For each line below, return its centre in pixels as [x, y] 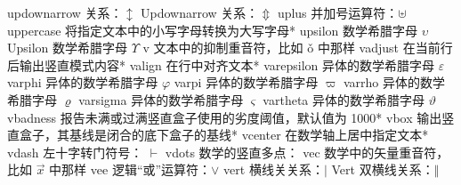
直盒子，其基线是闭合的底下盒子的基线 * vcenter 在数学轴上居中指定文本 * [218, 135]
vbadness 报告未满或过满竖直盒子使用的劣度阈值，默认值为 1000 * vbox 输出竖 [231, 117]
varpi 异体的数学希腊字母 [246, 82]
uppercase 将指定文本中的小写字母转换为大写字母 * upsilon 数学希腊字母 [213, 30]
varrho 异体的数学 [394, 82]
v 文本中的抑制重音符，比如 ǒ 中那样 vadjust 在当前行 [298, 48]
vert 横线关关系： [274, 169]
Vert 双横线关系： [383, 169]
